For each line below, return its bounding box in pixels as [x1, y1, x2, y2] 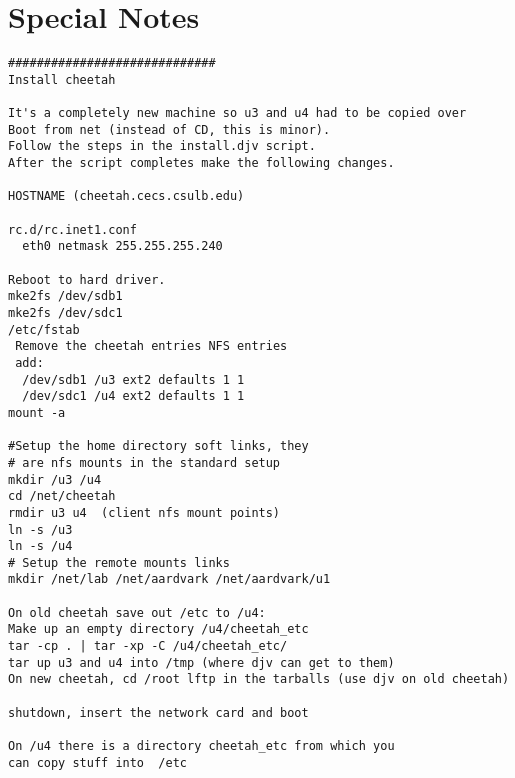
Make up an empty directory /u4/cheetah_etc [8, 622, 309, 637]
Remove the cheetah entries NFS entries [15, 339, 288, 354]
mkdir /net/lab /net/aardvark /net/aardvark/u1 [8, 572, 331, 587]
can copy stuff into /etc [8, 755, 187, 770]
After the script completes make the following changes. [8, 156, 395, 171]
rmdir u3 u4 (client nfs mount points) [8, 505, 281, 520]
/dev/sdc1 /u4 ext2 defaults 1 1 [22, 389, 245, 404]
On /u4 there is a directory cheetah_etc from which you [8, 739, 395, 754]
